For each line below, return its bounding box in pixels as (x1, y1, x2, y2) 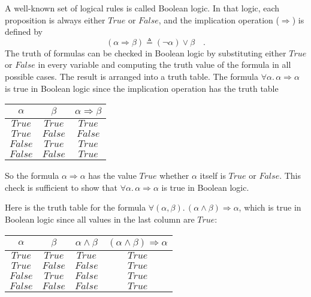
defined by (5, 25, 43, 38)
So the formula (5, 169, 59, 182)
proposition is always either (5, 13, 105, 26)
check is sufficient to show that (5, 181, 118, 193)
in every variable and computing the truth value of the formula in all (38, 58, 291, 71)
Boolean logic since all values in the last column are (5, 212, 195, 225)
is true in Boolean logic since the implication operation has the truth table (5, 82, 279, 94)
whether (159, 169, 189, 182)
